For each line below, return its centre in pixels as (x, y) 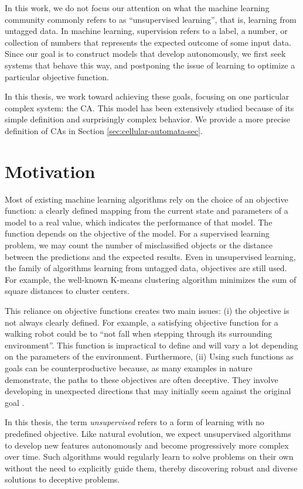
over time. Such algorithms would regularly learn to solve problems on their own (149, 456)
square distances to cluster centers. (67, 291)
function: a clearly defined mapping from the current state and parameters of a (147, 211)
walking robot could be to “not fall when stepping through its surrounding (139, 334)
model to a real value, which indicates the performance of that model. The (139, 222)
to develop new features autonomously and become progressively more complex (147, 445)
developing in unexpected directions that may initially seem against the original (148, 391)
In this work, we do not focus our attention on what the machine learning (137, 8)
